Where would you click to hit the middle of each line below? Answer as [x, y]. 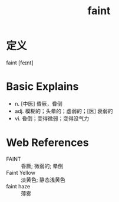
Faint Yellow [21, 172]
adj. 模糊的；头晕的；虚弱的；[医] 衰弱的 [64, 111]
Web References [48, 143]
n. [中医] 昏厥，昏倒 [39, 103]
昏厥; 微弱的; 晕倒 [42, 166]
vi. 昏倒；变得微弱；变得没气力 [52, 118]
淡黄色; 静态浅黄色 [43, 180]
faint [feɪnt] [20, 63]
